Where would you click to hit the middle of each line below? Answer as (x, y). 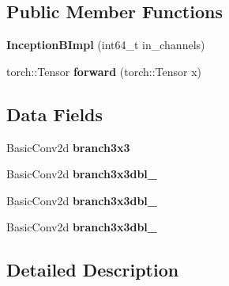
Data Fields (55, 114)
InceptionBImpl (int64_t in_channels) (106, 45)
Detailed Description (93, 270)
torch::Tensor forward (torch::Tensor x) (104, 71)
